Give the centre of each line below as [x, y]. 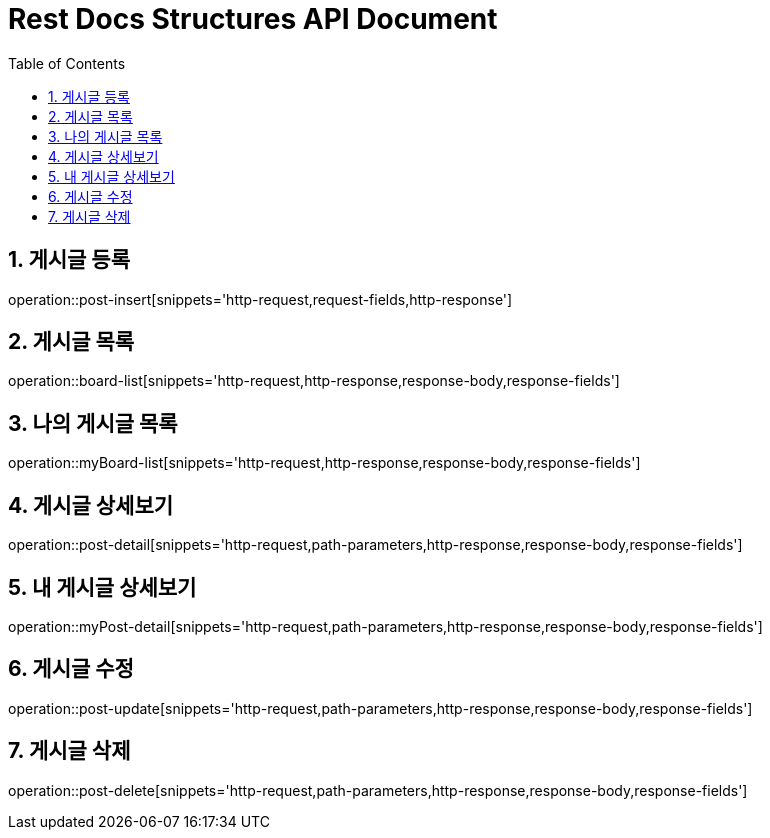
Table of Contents [67, 63]
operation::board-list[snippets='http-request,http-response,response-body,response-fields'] [314, 381]
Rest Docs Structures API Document [253, 19]
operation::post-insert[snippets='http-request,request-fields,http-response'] [260, 299]
